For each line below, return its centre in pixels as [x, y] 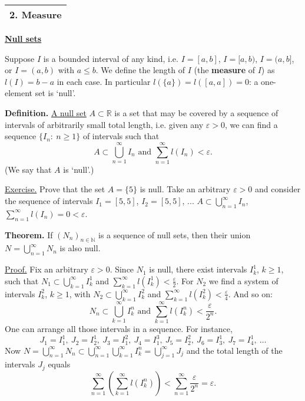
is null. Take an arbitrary [185, 189]
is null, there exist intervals [198, 269]
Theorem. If [29, 234]
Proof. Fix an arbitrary [47, 269]
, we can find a [251, 124]
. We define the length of [140, 70]
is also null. [80, 248]
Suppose [20, 58]
